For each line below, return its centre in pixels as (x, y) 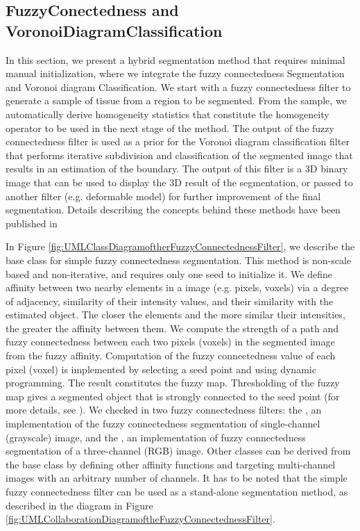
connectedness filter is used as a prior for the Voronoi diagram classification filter (178, 141)
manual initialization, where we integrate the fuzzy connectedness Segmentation (175, 73)
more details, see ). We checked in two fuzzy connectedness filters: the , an (164, 410)
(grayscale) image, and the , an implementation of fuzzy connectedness (156, 437)
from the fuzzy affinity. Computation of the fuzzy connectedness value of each (171, 356)
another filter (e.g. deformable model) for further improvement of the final (163, 196)
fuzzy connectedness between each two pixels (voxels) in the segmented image (170, 342)
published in (32, 223)
